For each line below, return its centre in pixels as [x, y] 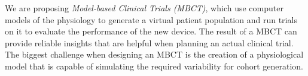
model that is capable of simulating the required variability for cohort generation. [154, 66]
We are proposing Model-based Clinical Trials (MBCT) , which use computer [144, 8]
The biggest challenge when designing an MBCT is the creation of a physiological [154, 54]
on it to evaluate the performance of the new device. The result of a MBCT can [151, 31]
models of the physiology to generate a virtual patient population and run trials [151, 19]
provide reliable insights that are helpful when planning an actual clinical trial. [149, 42]
